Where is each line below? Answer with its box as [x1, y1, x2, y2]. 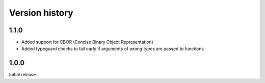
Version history [9, 7, 74, 18]
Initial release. [9, 72, 37, 78]
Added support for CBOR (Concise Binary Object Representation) [21, 39, 154, 45]
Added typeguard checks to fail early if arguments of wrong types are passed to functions [21, 46, 204, 52]
